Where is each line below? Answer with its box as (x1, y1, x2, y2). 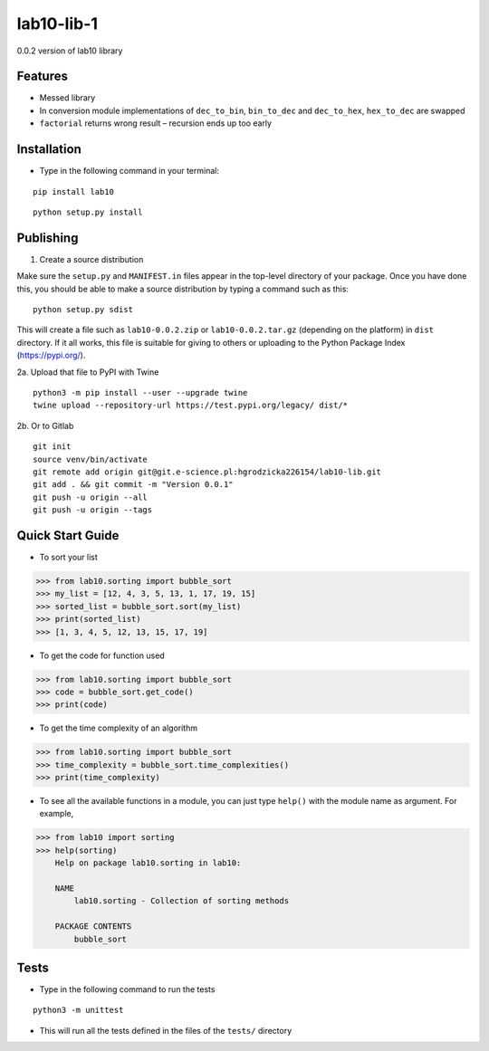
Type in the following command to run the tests (39, 984, 216, 995)
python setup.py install (33, 206, 143, 217)
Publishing (16, 230, 79, 245)
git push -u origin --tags (33, 505, 153, 515)
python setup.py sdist (33, 304, 134, 314)
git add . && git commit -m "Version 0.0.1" (33, 480, 235, 490)
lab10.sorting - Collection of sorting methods (73, 896, 290, 906)
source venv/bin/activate (33, 454, 149, 464)
